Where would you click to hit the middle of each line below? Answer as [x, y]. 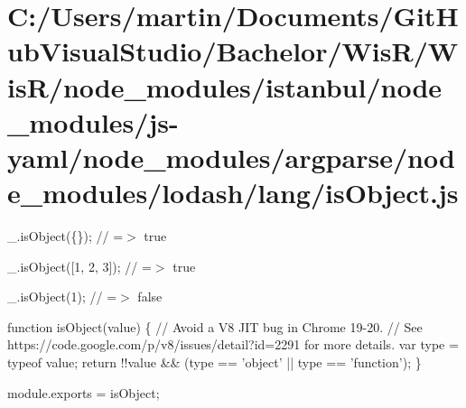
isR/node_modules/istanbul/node [225, 86]
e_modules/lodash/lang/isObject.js [233, 193]
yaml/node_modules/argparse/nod [231, 157]
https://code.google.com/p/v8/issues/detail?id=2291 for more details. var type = [233, 344]
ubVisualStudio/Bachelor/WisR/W [233, 51]
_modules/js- [93, 121]
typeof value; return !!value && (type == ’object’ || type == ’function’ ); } [214, 362]
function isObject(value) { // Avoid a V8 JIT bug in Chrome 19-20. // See [215, 326]
